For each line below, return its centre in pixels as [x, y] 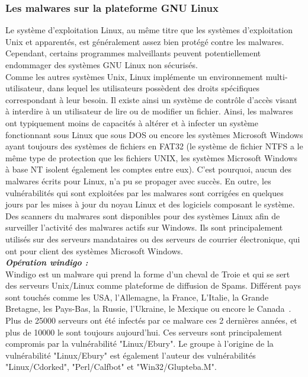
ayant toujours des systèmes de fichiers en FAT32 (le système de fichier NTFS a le [154, 146]
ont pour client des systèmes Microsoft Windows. [94, 250]
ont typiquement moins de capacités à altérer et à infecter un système [132, 122]
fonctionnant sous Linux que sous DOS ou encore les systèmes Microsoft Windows [154, 134]
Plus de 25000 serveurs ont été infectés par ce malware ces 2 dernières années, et [151, 320]
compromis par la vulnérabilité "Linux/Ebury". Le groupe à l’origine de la [139, 344]
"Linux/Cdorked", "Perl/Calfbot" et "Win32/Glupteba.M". [111, 367]
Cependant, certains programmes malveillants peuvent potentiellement [133, 53]
